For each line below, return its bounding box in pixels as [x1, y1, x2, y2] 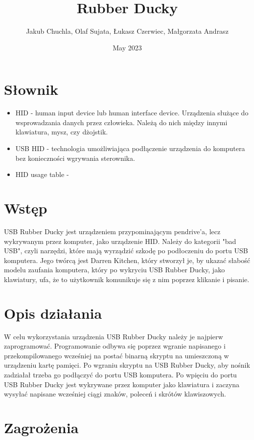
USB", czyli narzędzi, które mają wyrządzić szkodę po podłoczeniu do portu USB [4, 245, 248, 256]
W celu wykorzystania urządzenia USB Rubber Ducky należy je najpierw [4, 331, 223, 341]
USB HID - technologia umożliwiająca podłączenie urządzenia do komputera [15, 143, 245, 154]
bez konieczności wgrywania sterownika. [15, 153, 135, 163]
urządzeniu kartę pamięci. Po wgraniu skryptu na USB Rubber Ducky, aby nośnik [4, 360, 250, 370]
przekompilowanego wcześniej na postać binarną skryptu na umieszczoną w [4, 350, 229, 360]
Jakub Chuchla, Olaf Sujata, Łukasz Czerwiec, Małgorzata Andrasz [26, 26, 229, 36]
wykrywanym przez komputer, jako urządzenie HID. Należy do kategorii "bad [4, 236, 236, 246]
